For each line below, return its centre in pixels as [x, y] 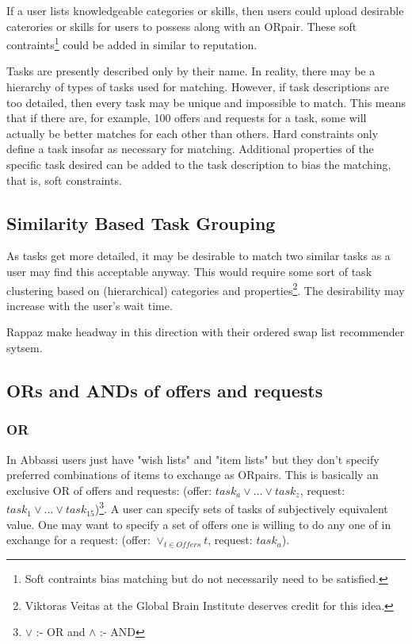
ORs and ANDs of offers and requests [165, 390]
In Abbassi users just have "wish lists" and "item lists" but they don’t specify [193, 459]
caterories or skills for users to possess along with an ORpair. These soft [182, 26]
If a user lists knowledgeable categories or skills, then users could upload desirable [205, 10]
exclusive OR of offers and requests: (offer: [109, 490]
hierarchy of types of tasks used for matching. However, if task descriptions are [198, 87]
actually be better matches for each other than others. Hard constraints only [193, 133]
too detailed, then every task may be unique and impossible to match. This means [206, 102]
